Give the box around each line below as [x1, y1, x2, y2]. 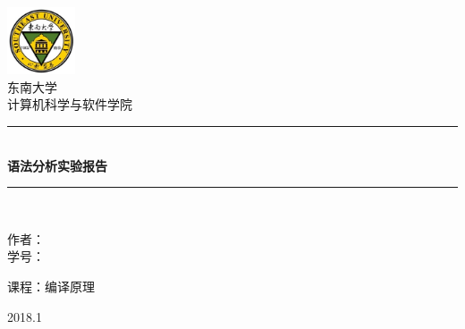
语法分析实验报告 [7, 156, 107, 174]
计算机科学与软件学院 [7, 95, 132, 114]
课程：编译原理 [7, 276, 95, 295]
